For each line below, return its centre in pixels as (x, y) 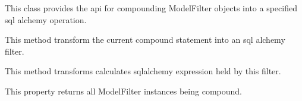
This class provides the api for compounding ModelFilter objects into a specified (151, 8)
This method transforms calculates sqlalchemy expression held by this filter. (143, 71)
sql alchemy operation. (46, 19)
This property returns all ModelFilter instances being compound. (123, 91)
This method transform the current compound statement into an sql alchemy (145, 40)
